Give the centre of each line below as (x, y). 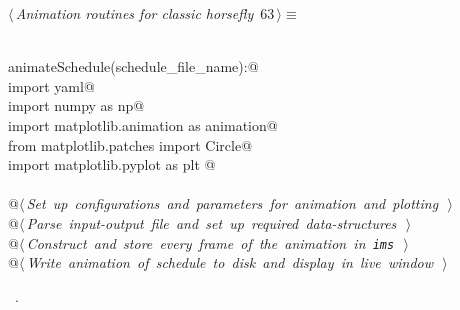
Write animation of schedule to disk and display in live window (229, 262)
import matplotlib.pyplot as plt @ (112, 164)
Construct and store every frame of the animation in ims (210, 242)
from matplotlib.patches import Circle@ (130, 144)
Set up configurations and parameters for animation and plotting (232, 203)
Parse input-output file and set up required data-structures (211, 222)
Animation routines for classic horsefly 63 (145, 13)
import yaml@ (51, 85)
